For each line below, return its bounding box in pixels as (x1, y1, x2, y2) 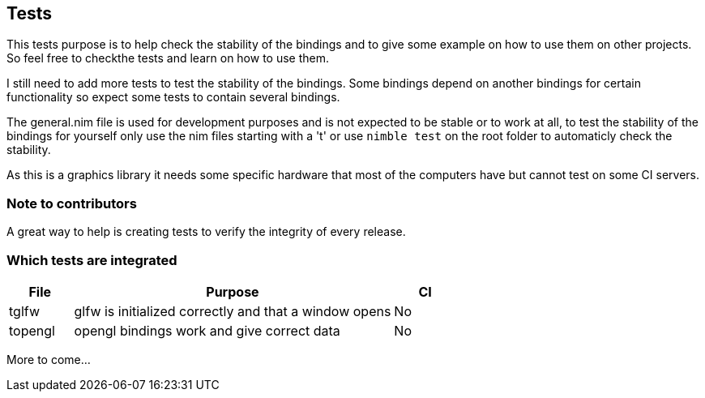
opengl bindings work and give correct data (74, 322, 340, 339)
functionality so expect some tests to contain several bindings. (6, 90, 340, 105)
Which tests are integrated (6, 251, 177, 268)
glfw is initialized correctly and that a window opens (74, 302, 391, 319)
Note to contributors (6, 195, 137, 212)
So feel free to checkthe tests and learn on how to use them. (6, 51, 330, 66)
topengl (9, 322, 55, 339)
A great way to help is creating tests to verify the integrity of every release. (6, 225, 406, 239)
